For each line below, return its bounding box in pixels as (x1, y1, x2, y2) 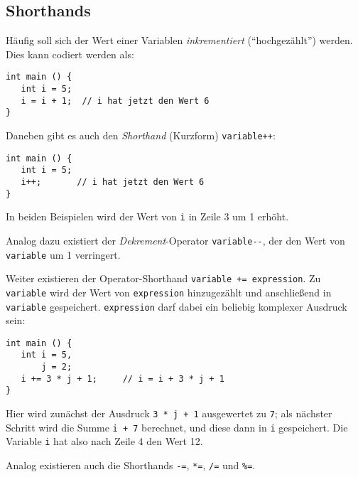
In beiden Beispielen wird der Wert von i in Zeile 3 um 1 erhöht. (6, 209, 289, 224)
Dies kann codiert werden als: (6, 46, 134, 61)
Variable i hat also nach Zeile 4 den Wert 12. (6, 434, 203, 449)
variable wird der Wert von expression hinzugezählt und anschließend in (6, 284, 332, 299)
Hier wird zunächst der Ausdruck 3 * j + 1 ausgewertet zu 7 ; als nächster (6, 406, 332, 421)
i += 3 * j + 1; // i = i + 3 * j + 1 (21, 373, 224, 384)
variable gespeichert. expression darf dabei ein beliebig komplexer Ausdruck (6, 299, 347, 313)
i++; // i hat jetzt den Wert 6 (21, 176, 205, 187)
